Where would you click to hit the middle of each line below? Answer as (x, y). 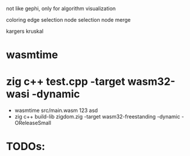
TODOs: (26, 147)
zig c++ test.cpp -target (66, 82)
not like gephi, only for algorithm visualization (61, 9)
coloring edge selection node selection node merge (68, 20)
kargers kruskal (25, 31)
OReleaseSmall (33, 123)
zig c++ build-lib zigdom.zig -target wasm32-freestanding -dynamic (97, 117)
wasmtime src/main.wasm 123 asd (56, 110)
